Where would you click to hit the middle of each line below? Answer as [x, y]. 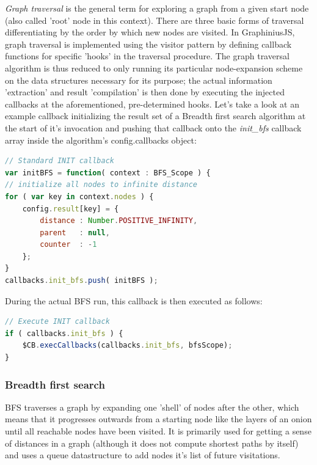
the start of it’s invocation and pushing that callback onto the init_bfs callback [153, 127]
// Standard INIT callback [60, 161]
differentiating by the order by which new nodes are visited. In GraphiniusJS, [150, 32]
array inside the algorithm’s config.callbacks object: [101, 140]
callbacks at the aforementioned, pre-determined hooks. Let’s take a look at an [152, 104]
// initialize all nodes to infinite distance [101, 185]
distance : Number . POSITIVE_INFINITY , [119, 221]
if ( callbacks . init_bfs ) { [64, 333]
